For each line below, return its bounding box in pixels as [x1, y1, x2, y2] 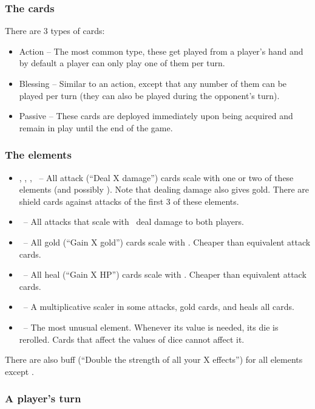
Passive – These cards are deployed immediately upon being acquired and [19, 109, 293, 122]
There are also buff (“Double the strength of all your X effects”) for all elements [5, 353, 303, 366]
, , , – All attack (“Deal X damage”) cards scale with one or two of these [19, 171, 294, 184]
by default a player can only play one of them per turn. [19, 57, 225, 69]
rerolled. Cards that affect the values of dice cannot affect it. [19, 332, 245, 345]
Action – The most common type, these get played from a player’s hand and [19, 44, 303, 57]
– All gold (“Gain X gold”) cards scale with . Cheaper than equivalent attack [23, 235, 311, 248]
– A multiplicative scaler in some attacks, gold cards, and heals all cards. [23, 300, 295, 313]
